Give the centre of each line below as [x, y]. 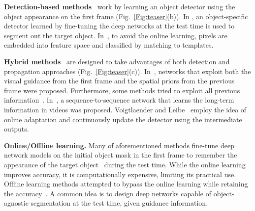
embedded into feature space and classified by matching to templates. [109, 45]
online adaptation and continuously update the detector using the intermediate [123, 119]
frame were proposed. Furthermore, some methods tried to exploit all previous [122, 90]
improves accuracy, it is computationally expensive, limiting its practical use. [120, 174]
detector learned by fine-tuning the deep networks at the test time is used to [119, 26]
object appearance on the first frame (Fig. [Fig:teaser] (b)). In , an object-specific [126, 16]
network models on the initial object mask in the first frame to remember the [121, 155]
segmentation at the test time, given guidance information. [119, 203]
